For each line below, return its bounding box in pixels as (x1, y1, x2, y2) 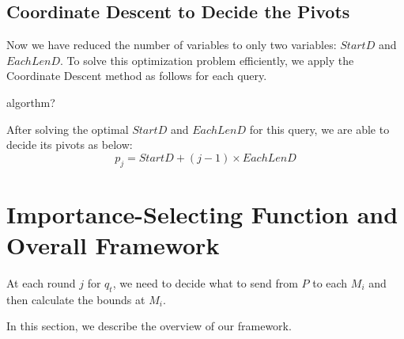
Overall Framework (6, 228, 220, 261)
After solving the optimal (6, 120, 129, 137)
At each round (6, 274, 76, 291)
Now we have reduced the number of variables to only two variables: (6, 36, 337, 53)
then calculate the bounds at (6, 291, 145, 307)
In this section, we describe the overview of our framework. (6, 318, 292, 334)
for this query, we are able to (249, 120, 390, 137)
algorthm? (6, 93, 55, 110)
